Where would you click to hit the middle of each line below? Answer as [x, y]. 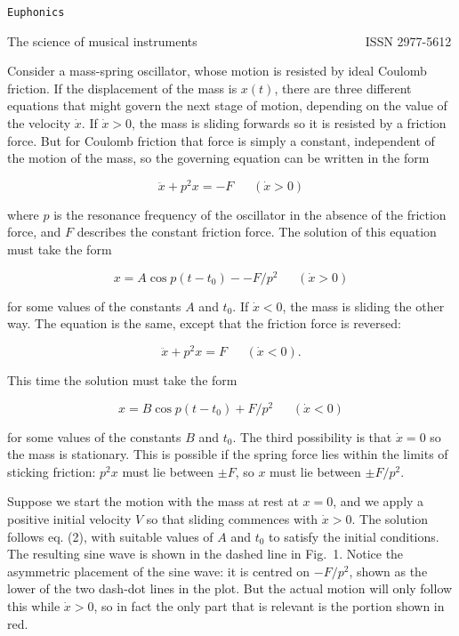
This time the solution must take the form [122, 380]
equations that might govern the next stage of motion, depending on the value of [227, 105]
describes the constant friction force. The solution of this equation [257, 232]
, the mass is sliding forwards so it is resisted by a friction [289, 123]
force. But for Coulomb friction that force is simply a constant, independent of [221, 140]
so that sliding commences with [232, 519]
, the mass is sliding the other [363, 306]
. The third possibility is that [312, 436]
